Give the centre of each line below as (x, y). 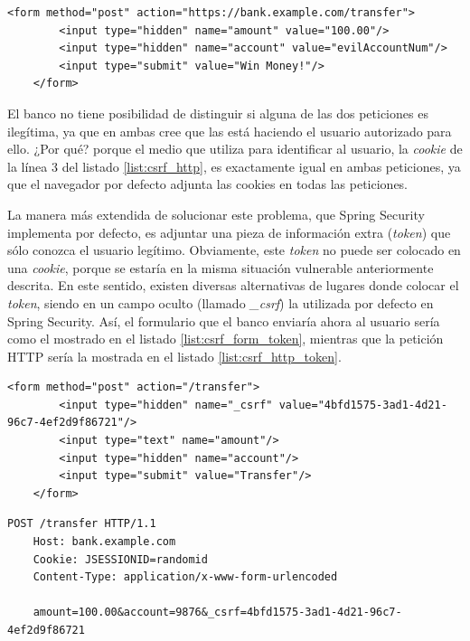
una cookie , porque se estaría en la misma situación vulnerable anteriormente (221, 267)
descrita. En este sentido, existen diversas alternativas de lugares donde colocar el (233, 285)
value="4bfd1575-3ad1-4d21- (363, 405)
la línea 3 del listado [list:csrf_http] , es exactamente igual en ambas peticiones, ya (234, 166)
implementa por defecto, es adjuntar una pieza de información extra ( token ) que (229, 232)
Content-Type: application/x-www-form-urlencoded (185, 577)
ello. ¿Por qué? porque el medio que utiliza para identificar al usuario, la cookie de (235, 149)
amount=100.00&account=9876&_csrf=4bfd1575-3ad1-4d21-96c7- (217, 613)
